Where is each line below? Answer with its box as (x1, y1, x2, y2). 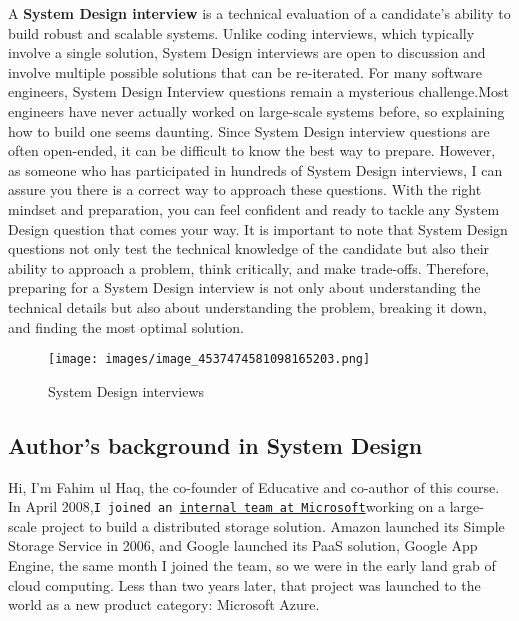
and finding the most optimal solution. (8, 316, 244, 337)
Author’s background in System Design (8, 429, 423, 460)
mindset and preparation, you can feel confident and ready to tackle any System (8, 198, 500, 219)
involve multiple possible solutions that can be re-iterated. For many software (8, 61, 483, 82)
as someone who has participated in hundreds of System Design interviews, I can (8, 159, 503, 180)
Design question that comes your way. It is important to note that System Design (8, 218, 508, 239)
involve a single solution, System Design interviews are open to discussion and (8, 42, 486, 63)
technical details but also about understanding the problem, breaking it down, (8, 296, 487, 317)
